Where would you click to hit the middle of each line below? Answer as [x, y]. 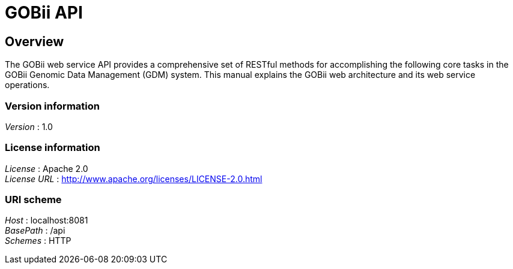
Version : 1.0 [29, 126]
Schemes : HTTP [38, 241]
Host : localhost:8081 [47, 220]
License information [53, 148]
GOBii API [44, 13]
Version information [52, 106]
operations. [27, 85]
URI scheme [33, 200]
